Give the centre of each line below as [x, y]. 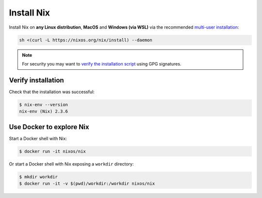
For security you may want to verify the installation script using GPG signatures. [102, 64]
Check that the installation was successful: [52, 92]
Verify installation [36, 80]
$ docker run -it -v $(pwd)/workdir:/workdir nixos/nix [87, 184]
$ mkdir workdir [39, 177]
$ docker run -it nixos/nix [52, 151]
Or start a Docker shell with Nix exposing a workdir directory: [71, 164]
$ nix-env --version [43, 105]
